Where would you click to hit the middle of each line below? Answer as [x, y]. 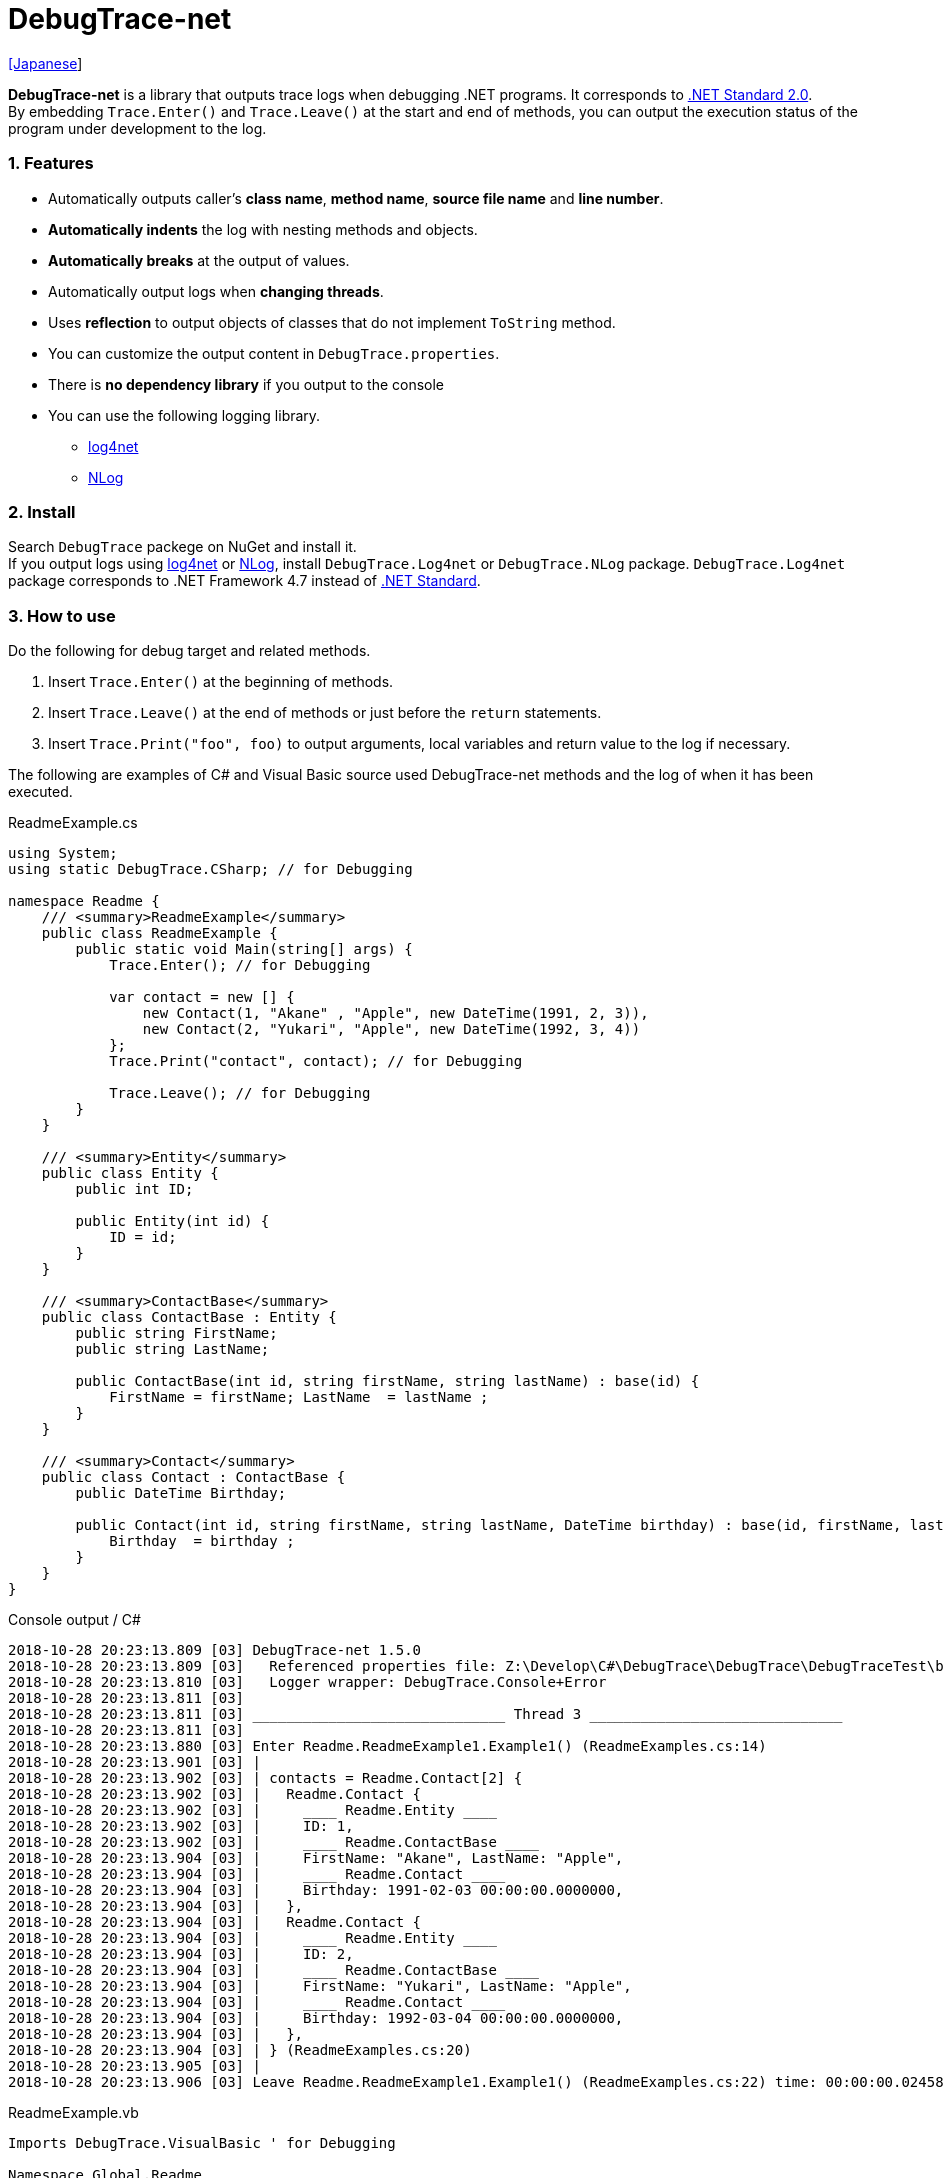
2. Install [42, 511]
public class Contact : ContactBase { [193, 1477]
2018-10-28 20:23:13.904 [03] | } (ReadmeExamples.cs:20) [240, 2050]
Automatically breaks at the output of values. [199, 260]
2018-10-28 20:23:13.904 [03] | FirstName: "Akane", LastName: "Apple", [316, 1858]
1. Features [51, 163]
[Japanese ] [45, 63]
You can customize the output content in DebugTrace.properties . [274, 353]
